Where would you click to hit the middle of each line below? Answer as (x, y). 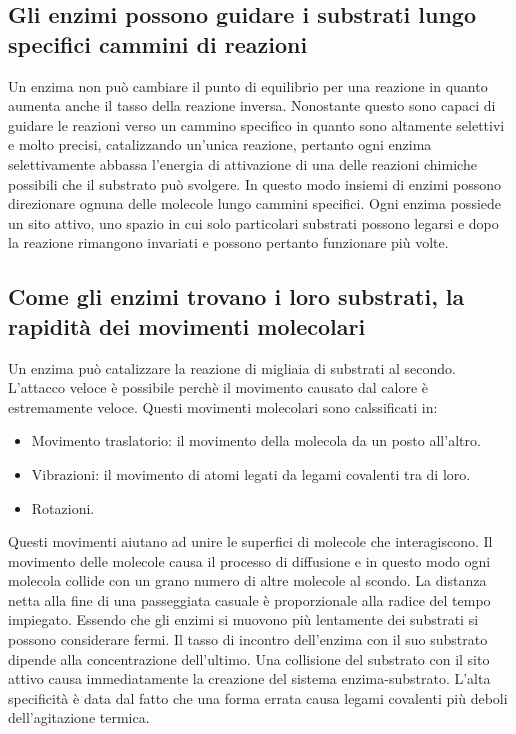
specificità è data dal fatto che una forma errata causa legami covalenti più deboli (258, 697)
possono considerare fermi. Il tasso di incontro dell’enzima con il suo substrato (248, 639)
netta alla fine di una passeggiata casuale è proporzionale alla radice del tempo (249, 599)
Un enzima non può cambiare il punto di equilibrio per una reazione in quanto (248, 85)
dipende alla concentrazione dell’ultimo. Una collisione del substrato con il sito (249, 658)
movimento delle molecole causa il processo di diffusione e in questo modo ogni (249, 560)
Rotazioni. (63, 507)
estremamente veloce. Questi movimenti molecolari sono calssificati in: (223, 406)
